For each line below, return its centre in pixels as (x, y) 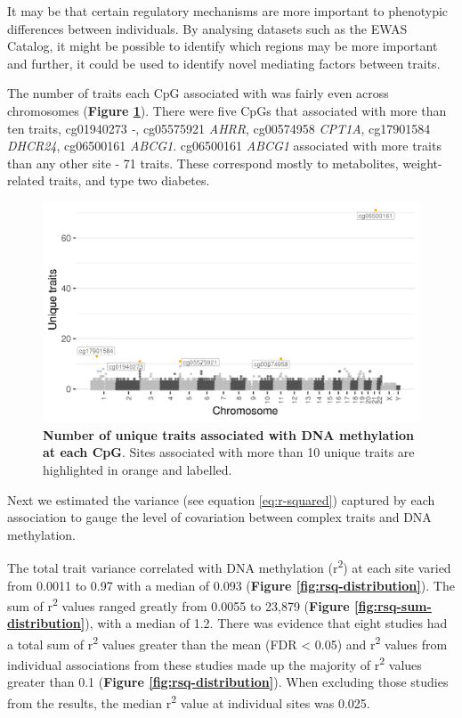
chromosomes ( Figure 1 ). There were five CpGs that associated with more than (227, 110)
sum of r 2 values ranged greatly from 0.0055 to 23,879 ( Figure (178, 604)
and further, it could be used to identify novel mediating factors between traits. (224, 63)
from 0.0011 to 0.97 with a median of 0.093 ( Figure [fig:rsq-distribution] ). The (231, 585)
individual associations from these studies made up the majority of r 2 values (215, 663)
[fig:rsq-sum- (393, 605)
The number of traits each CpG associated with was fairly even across (198, 93)
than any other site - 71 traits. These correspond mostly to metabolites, (203, 163)
